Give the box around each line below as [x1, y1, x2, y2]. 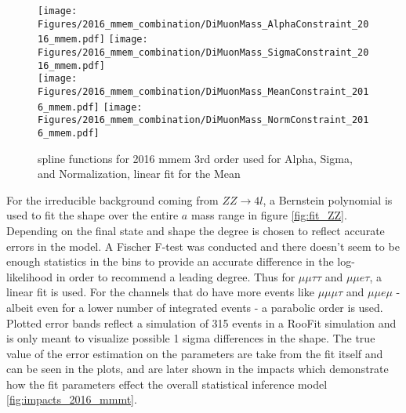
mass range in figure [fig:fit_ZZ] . [190, 207, 347, 223]
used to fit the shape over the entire [6, 207, 179, 223]
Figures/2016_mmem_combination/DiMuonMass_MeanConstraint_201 [38, 85, 369, 97]
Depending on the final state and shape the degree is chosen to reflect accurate [6, 222, 385, 238]
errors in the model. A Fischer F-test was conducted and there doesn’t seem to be [6, 237, 400, 254]
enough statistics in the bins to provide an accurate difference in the [6, 253, 334, 270]
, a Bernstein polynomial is [263, 191, 393, 208]
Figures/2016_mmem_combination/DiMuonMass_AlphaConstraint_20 [38, 18, 369, 30]
